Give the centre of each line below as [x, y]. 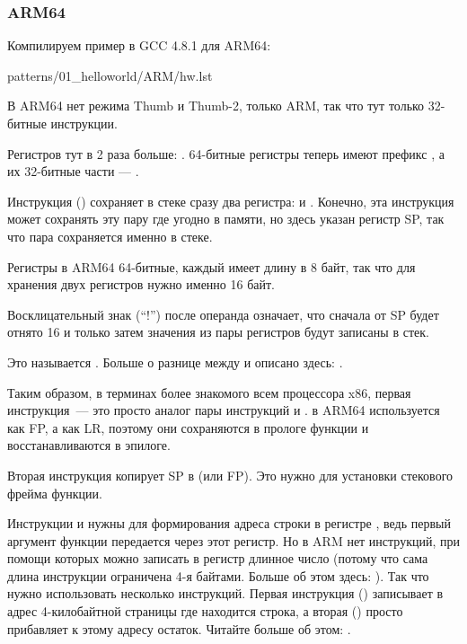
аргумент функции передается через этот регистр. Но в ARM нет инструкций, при [233, 540]
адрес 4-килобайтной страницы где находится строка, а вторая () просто [205, 611]
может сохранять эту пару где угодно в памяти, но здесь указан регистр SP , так [226, 219]
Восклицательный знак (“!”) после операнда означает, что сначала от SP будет [223, 314]
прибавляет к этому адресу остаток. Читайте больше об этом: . [179, 628]
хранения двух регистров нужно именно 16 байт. [141, 284]
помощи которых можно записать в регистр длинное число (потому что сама [218, 558]
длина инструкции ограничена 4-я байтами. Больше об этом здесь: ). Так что [218, 575]
